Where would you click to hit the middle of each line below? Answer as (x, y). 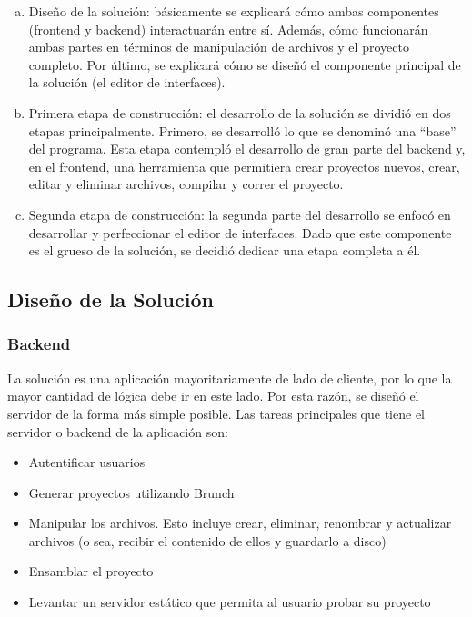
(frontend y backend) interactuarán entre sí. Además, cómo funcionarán (228, 29)
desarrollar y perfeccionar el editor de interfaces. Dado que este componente (240, 232)
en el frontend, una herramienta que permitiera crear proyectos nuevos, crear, (244, 166)
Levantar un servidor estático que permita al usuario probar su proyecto (230, 602)
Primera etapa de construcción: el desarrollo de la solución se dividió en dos (240, 112)
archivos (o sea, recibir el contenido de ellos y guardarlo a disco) (207, 540)
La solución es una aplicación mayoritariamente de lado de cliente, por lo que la (230, 378)
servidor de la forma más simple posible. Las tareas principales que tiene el (216, 413)
